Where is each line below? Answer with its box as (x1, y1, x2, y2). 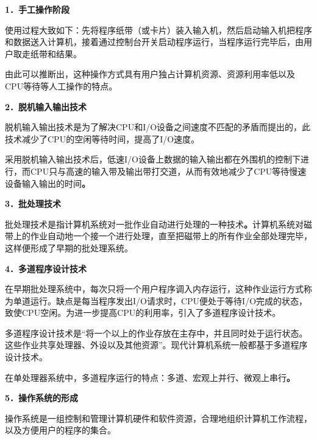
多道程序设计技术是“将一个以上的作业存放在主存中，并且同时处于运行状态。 (5, 326, 308, 339)
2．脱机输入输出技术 (5, 100, 87, 113)
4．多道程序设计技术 (5, 262, 87, 274)
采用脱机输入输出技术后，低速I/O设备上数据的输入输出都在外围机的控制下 (5, 153, 301, 166)
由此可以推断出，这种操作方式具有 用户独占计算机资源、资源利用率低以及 (5, 68, 295, 80)
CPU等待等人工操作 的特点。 (5, 79, 118, 92)
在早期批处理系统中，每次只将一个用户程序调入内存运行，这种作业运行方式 (5, 282, 304, 295)
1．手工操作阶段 (5, 3, 70, 15)
